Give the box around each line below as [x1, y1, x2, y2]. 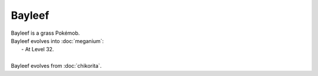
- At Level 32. [21, 46, 54, 53]
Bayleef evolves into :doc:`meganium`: [11, 37, 104, 44]
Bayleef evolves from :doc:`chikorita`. [11, 62, 102, 70]
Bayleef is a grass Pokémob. [11, 29, 80, 37]
